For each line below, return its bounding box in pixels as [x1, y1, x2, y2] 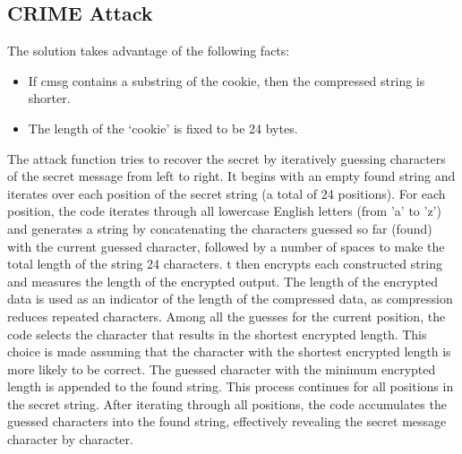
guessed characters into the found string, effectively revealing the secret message [7, 412, 447, 431]
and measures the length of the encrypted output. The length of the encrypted [7, 271, 438, 290]
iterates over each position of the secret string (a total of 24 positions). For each [7, 184, 446, 202]
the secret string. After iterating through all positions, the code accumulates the [7, 394, 447, 413]
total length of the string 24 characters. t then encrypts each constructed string [7, 254, 442, 273]
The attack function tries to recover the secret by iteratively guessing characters [7, 149, 446, 167]
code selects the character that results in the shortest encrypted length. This [7, 324, 427, 343]
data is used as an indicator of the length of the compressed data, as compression [7, 289, 453, 308]
